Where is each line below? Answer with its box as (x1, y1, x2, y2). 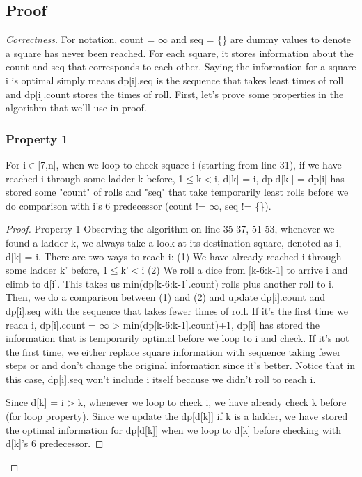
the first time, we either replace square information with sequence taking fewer (6, 344, 341, 359)
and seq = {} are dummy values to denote (171, 32, 351, 47)
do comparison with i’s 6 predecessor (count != (6, 198, 206, 212)
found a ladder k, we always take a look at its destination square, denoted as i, (6, 235, 342, 249)
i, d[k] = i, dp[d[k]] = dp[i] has (214, 171, 345, 185)
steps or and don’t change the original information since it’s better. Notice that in (6, 358, 356, 373)
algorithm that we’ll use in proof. (6, 100, 147, 115)
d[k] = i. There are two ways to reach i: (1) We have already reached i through (6, 249, 342, 263)
